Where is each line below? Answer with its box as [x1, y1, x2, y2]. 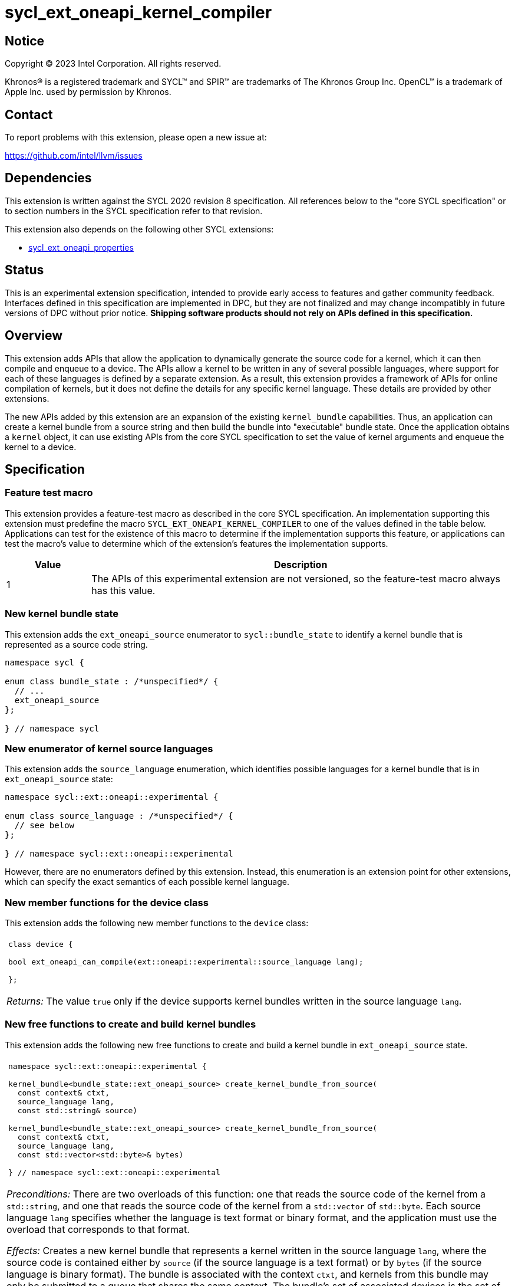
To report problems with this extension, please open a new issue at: [5, 132, 267, 143]
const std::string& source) [17, 1105, 138, 1115]
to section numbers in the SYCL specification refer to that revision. [5, 205, 263, 216]
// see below [14, 821, 75, 831]
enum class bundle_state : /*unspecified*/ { [5, 676, 219, 686]
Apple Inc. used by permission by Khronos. [5, 87, 171, 97]
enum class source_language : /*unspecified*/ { [5, 811, 233, 821]
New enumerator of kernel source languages [5, 742, 213, 754]
